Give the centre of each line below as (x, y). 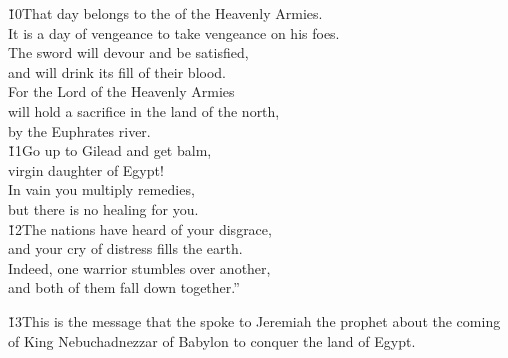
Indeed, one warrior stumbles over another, (139, 267)
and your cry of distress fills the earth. (125, 248)
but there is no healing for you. (103, 208)
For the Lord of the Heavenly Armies (121, 91)
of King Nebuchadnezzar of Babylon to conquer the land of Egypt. (212, 340)
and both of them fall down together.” (124, 287)
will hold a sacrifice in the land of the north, (144, 110)
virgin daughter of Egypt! (86, 169)
